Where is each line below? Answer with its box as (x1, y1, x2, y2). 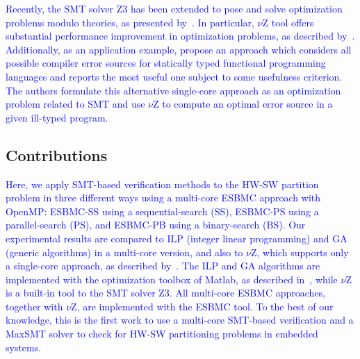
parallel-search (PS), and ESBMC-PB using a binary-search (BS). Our (6, 217, 306, 232)
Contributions (6, 144, 108, 165)
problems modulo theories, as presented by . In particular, (6, 15, 254, 29)
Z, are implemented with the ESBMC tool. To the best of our (71, 299, 334, 313)
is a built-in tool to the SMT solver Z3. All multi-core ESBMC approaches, (6, 285, 326, 300)
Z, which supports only (251, 244, 349, 259)
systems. (6, 340, 42, 354)
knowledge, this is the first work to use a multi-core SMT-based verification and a (6, 312, 354, 327)
